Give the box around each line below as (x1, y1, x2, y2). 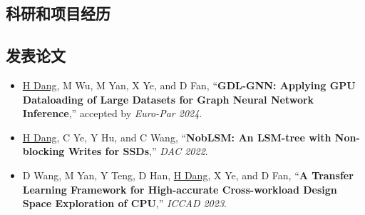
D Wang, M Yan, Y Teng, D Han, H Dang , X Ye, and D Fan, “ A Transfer (22, 167, 354, 182)
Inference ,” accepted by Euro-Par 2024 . (22, 106, 202, 121)
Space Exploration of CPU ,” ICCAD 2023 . (22, 196, 227, 211)
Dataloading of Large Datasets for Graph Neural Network (22, 91, 314, 106)
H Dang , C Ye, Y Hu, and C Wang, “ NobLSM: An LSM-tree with (22, 129, 331, 144)
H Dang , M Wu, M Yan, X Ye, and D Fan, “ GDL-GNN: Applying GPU (22, 77, 356, 92)
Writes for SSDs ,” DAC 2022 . (68, 144, 208, 159)
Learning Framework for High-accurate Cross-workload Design (22, 181, 337, 196)
